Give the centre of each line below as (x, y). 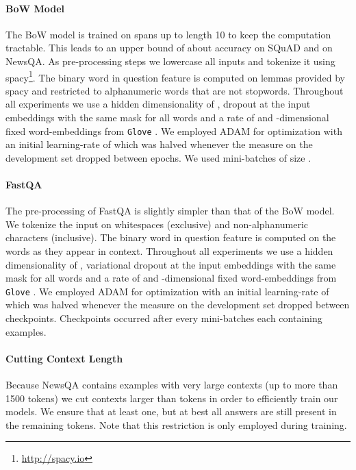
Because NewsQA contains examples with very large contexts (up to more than (172, 385)
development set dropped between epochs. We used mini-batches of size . (158, 157)
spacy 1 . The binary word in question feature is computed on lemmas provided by (175, 76)
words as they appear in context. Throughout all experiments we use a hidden (169, 251)
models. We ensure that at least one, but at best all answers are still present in (171, 411)
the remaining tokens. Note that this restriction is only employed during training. (176, 424)
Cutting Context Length (64, 358)
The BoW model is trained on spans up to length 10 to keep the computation (168, 34)
